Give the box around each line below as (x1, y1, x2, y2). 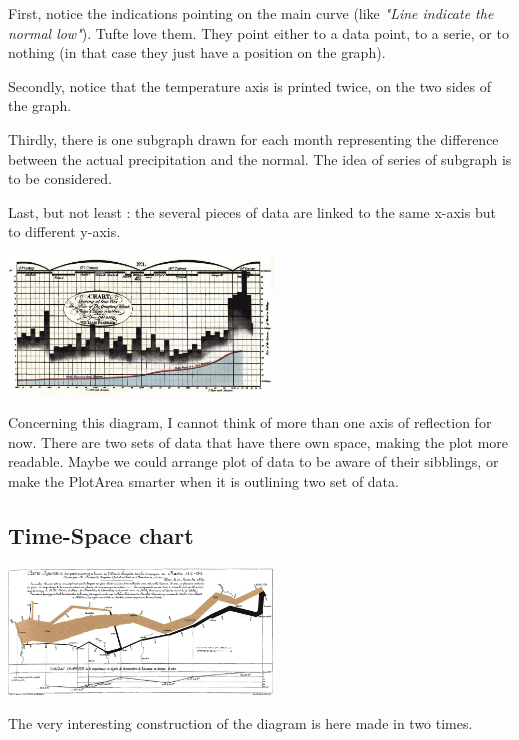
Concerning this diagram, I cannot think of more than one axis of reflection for (8, 412, 492, 433)
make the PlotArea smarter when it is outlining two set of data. (8, 470, 399, 491)
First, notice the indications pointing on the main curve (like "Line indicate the (8, 3, 494, 23)
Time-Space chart (8, 519, 194, 550)
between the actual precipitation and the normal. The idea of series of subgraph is (8, 148, 512, 169)
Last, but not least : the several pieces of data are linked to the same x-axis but (8, 201, 496, 222)
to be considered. (8, 168, 112, 189)
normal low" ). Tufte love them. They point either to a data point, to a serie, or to (8, 22, 509, 43)
